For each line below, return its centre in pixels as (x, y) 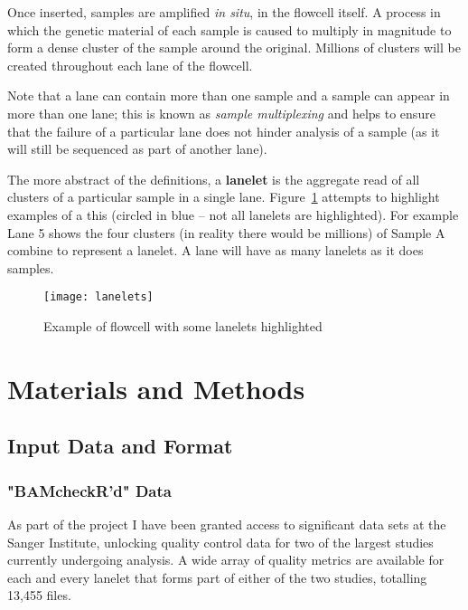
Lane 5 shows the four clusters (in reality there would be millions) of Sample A (226, 232)
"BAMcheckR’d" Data (89, 490)
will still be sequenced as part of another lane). (137, 149)
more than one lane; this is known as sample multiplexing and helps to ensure (221, 113)
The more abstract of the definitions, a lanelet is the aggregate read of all (214, 179)
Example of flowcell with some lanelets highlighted (183, 325)
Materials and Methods (156, 388)
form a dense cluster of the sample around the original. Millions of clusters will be (234, 48)
